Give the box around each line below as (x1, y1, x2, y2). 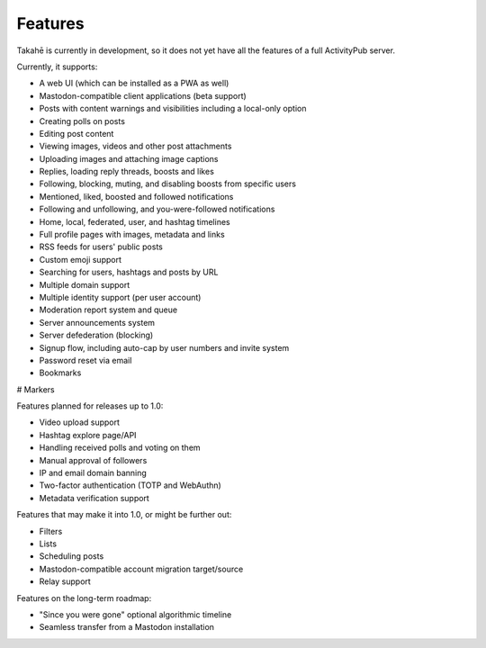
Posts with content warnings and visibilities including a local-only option (39, 103, 307, 114)
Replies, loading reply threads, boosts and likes (39, 166, 215, 177)
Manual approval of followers (39, 454, 148, 465)
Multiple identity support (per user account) (39, 292, 202, 302)
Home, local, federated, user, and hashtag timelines (39, 216, 230, 227)
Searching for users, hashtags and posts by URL (39, 266, 219, 278)
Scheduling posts (39, 551, 104, 562)
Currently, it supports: (16, 61, 98, 72)
